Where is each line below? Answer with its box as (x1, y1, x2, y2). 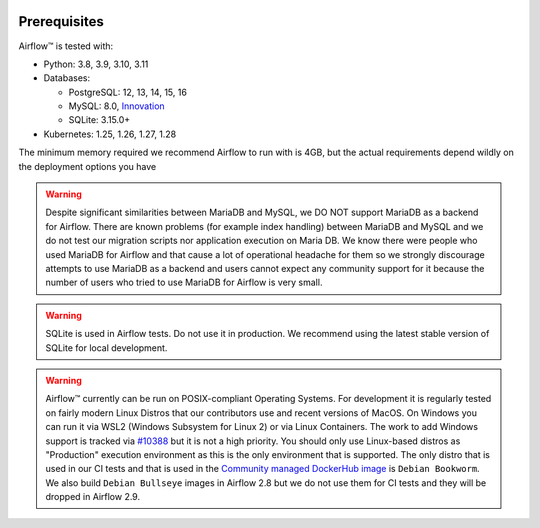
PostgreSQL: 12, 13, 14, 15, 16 (68, 86, 187, 98)
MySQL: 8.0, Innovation (68, 100, 165, 112)
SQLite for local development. (45, 341, 168, 354)
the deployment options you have (18, 160, 157, 172)
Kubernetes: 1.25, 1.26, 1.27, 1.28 (43, 128, 177, 140)
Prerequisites (18, 13, 104, 30)
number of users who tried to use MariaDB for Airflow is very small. (45, 276, 323, 289)
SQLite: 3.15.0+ (68, 114, 131, 126)
